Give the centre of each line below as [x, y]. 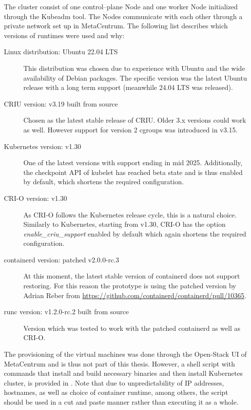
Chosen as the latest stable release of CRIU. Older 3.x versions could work [135, 120]
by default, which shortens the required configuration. [104, 182]
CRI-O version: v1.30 [36, 198]
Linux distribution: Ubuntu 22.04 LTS [61, 52]
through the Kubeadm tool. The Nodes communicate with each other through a [123, 16]
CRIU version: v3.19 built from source [61, 103]
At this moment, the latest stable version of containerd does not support [132, 276]
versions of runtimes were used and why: [64, 35]
